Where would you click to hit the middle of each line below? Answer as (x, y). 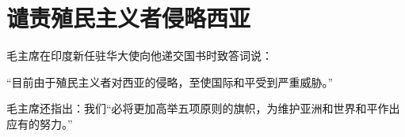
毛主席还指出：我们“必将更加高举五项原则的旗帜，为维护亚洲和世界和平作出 (203, 108)
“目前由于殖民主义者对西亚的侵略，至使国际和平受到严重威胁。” (170, 81)
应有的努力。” (40, 123)
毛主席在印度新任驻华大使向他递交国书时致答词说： (139, 56)
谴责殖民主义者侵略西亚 (129, 18)
